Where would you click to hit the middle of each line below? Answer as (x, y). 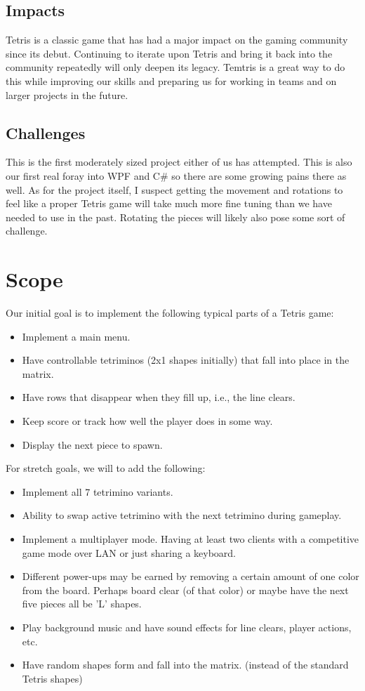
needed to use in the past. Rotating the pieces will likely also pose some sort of (175, 217)
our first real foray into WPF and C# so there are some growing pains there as (176, 175)
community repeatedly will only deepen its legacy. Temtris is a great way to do (175, 67)
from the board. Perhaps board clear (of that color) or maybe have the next (185, 590)
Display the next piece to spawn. (92, 444)
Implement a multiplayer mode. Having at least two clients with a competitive (191, 539)
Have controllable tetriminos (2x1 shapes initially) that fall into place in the (186, 360)
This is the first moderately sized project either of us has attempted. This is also (179, 162)
